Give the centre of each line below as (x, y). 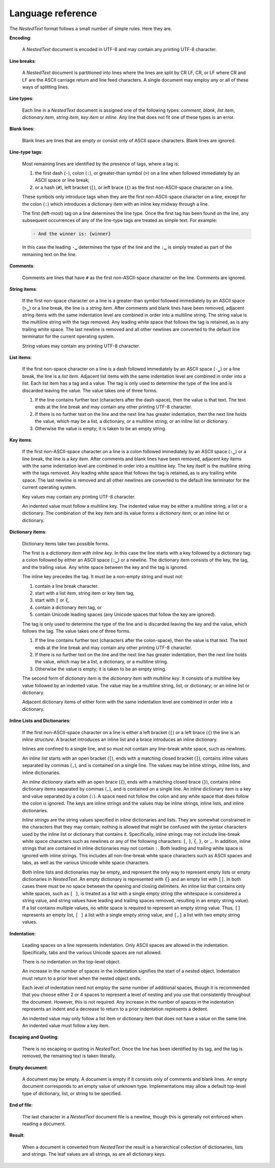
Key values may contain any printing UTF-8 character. (79, 496)
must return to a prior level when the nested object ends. (82, 978)
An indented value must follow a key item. (66, 1026)
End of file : (21, 1105)
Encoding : (20, 38)
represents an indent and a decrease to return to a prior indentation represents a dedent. (115, 1009)
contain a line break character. (67, 586)
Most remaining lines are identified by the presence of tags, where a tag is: (101, 164)
